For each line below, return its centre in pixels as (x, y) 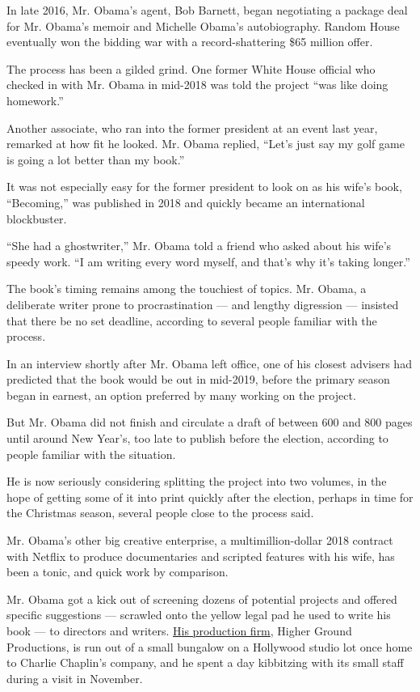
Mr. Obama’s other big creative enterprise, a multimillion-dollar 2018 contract (200, 540)
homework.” (35, 100)
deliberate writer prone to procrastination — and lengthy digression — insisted (203, 304)
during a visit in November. (75, 678)
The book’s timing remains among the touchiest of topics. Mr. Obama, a (187, 289)
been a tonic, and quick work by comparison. (118, 572)
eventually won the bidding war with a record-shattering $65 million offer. (190, 42)
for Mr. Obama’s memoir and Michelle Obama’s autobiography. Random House (203, 25)
